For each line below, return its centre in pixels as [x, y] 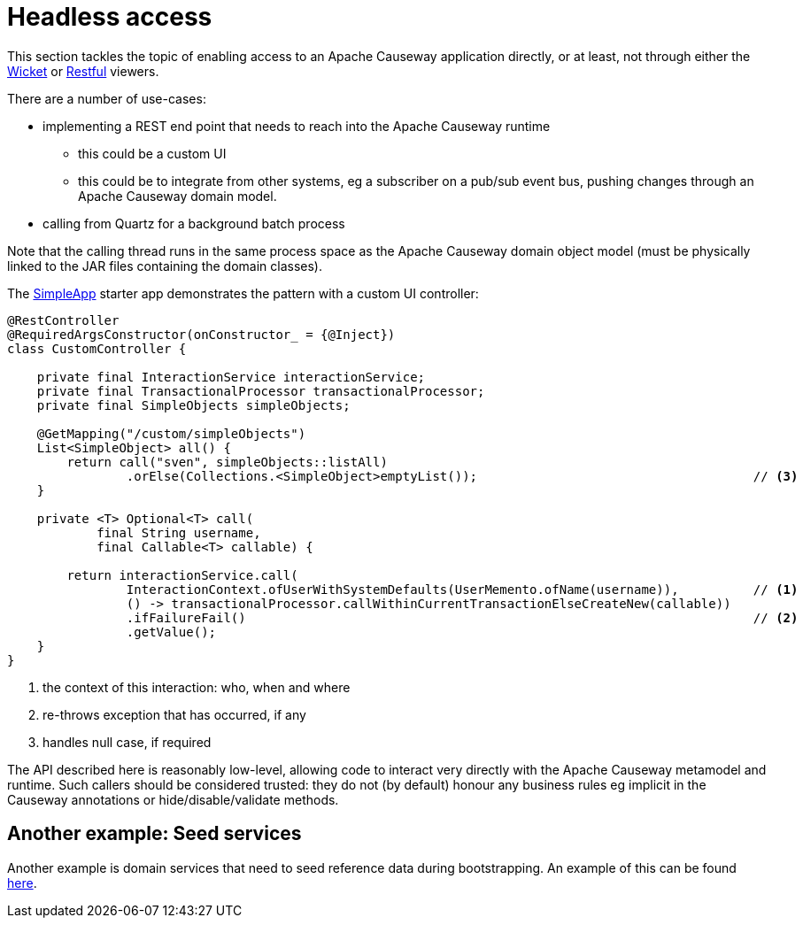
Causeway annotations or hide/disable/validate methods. [173, 799]
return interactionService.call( [182, 575]
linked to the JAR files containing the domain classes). [165, 266]
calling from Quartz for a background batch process [194, 223]
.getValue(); [171, 632]
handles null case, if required [127, 742]
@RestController [63, 320]
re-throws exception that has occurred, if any [174, 714]
